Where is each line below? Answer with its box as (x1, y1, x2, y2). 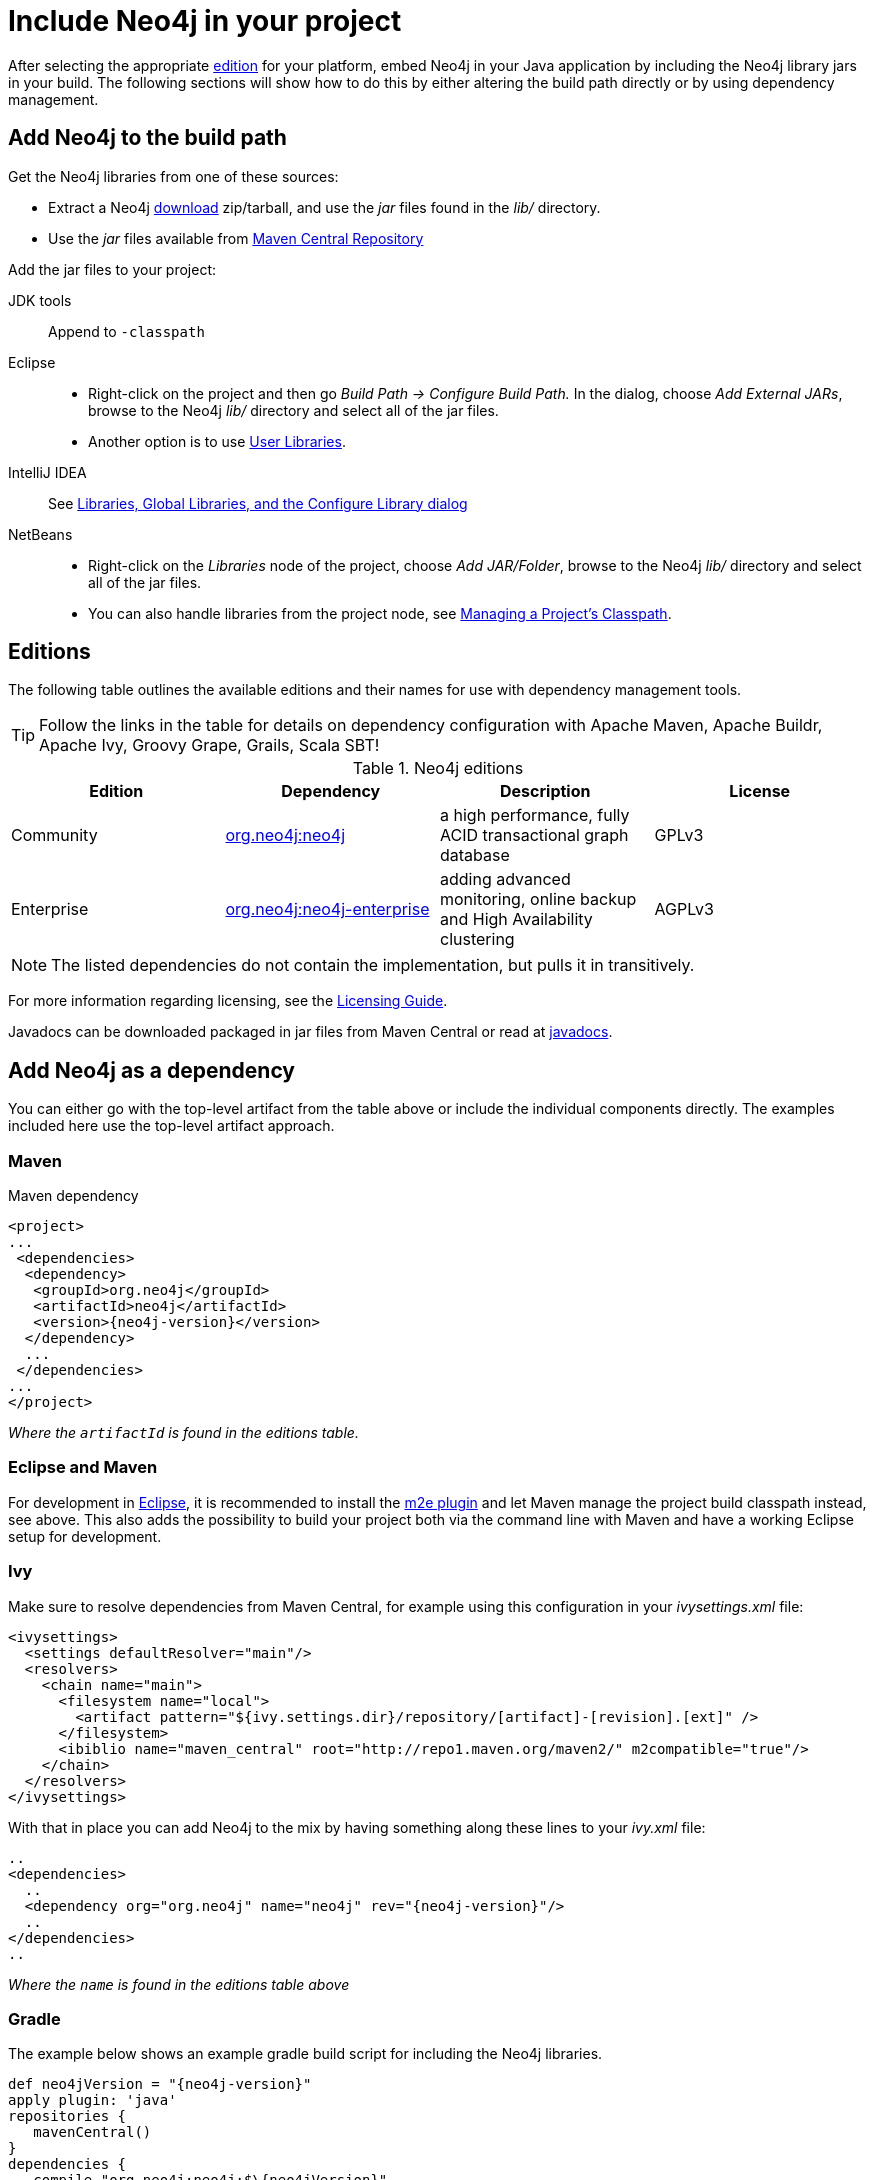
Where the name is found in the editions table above (8, 1975, 350, 1993)
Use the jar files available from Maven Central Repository (48, 229, 424, 247)
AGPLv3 (654, 899, 714, 920)
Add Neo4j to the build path (8, 125, 287, 151)
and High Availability (440, 909, 593, 930)
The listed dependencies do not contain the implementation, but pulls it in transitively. (51, 955, 695, 976)
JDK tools (8, 291, 72, 309)
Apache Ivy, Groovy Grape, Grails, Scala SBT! (39, 735, 380, 756)
